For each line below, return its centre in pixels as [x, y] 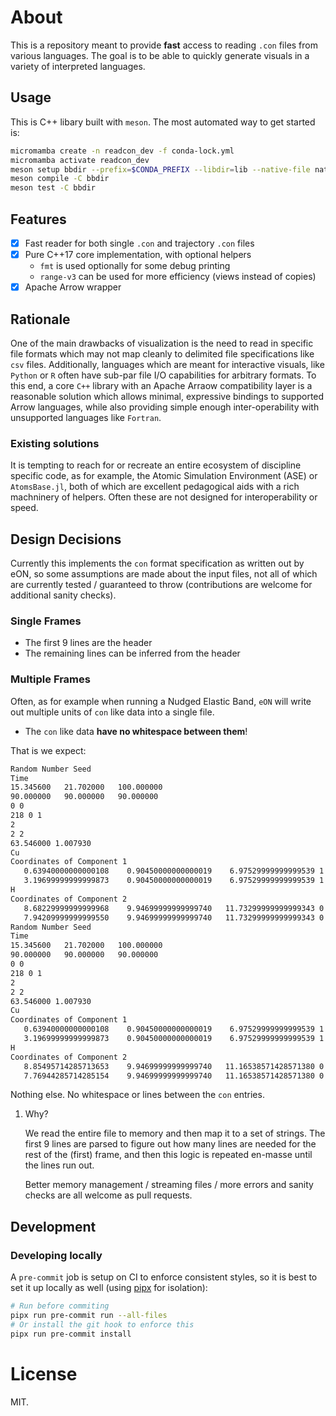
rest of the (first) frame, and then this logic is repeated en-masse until [168, 1155]
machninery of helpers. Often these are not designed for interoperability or [164, 497]
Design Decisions [66, 539]
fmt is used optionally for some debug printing [135, 266]
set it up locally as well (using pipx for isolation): [109, 1288]
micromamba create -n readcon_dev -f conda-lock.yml [122, 151]
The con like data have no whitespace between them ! [136, 731]
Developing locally [56, 1255]
